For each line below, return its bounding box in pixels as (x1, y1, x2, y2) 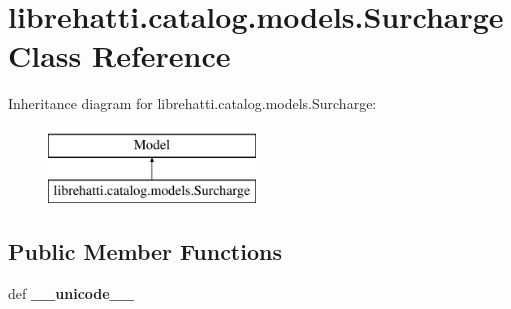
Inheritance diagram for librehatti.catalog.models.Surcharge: (8, 93, 377, 114)
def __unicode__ (8, 283, 134, 304)
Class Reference (8, 35, 231, 76)
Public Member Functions (8, 236, 282, 267)
